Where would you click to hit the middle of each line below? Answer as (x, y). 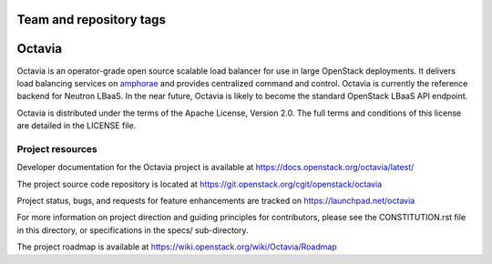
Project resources (57, 148)
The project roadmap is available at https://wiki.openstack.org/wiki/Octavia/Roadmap (177, 247)
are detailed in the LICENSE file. (77, 126)
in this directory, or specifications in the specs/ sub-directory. (133, 230)
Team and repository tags (91, 20)
